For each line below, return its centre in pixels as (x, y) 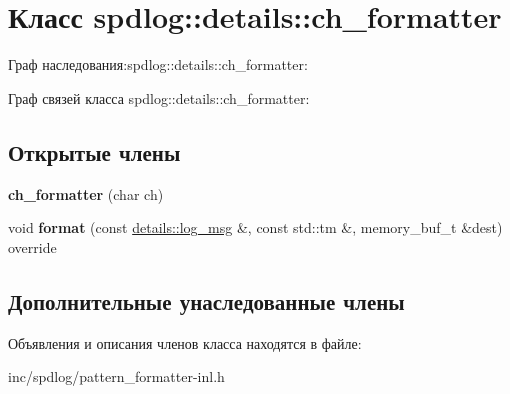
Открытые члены (94, 151)
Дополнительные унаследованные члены (206, 300)
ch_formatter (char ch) (86, 193)
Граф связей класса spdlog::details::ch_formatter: (159, 97)
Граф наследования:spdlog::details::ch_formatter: (158, 64)
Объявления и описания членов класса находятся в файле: (185, 342)
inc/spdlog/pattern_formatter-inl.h (116, 376)
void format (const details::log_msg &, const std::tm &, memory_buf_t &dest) (255, 227)
